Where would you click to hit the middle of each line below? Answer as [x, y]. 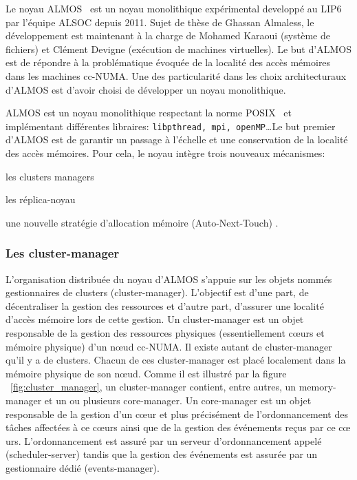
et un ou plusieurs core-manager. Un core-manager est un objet [178, 400]
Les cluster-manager [63, 253]
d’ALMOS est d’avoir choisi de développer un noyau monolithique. [146, 89]
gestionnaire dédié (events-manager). [83, 467]
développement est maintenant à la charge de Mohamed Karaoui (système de [168, 35]
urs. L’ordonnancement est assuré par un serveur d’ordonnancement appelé [164, 440]
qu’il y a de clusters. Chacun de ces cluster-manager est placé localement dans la [176, 360]
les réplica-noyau [41, 199]
